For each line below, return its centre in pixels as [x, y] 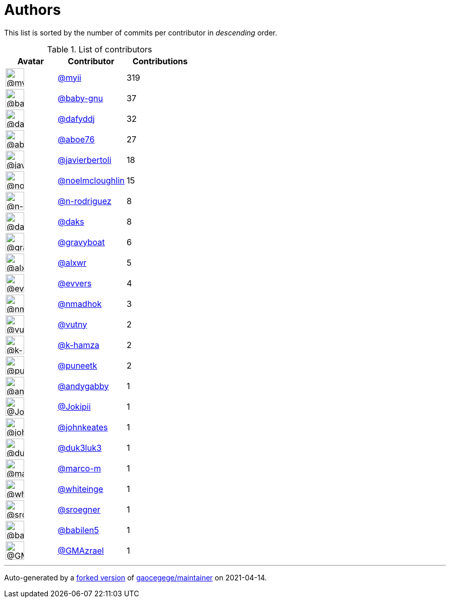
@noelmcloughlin [91, 180]
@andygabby [83, 386]
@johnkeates [83, 427]
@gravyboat [81, 242]
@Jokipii [74, 406]
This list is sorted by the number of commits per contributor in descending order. [141, 32]
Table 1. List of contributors [99, 49]
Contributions [160, 61]
